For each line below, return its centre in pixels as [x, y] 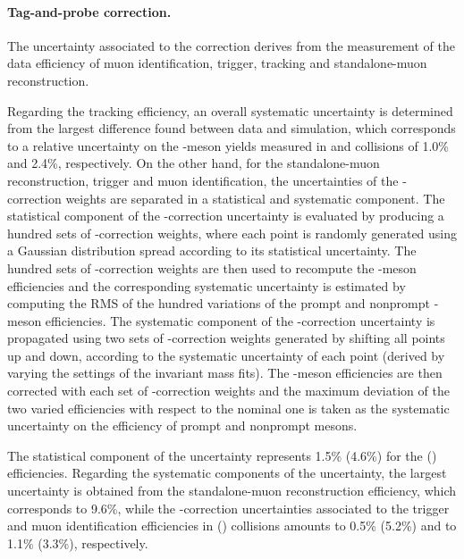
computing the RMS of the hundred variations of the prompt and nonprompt [219, 303]
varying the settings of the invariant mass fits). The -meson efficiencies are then [225, 373]
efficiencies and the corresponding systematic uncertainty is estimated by [207, 285]
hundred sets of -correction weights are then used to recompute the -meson [212, 267]
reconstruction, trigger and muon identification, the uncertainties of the [203, 180]
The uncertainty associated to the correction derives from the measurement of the [231, 45]
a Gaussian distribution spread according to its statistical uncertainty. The [212, 250]
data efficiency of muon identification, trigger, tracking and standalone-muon [217, 63]
